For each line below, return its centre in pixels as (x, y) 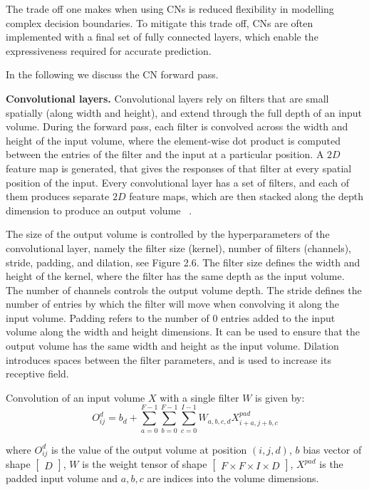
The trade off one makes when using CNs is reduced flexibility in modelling (170, 9)
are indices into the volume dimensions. (233, 478)
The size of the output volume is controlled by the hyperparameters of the (168, 234)
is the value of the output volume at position (149, 449)
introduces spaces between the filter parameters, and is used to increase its (168, 359)
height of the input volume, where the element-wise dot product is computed (173, 140)
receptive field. (37, 374)
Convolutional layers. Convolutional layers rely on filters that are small (167, 98)
